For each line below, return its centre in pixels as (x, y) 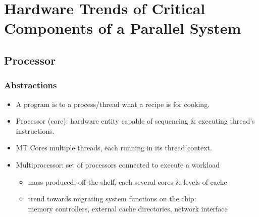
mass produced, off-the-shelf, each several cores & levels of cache (127, 181)
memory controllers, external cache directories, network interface (128, 208)
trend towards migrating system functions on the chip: (112, 199)
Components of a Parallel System (123, 28)
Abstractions (31, 85)
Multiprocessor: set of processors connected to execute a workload (118, 164)
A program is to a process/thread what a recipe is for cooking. (113, 104)
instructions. (35, 130)
